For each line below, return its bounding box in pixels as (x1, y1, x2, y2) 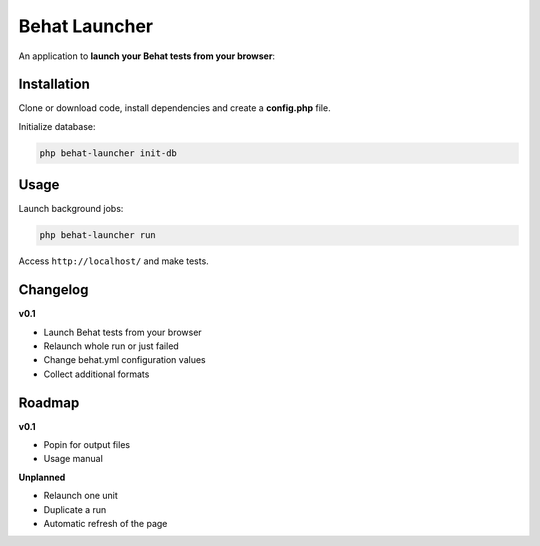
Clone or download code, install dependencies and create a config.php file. (18, 102, 331, 114)
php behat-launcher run (39, 230, 157, 241)
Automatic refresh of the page (43, 518, 168, 530)
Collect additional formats (43, 368, 150, 380)
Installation (18, 76, 90, 93)
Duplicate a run (43, 503, 107, 515)
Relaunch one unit (43, 490, 119, 502)
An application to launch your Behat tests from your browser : (18, 50, 275, 62)
